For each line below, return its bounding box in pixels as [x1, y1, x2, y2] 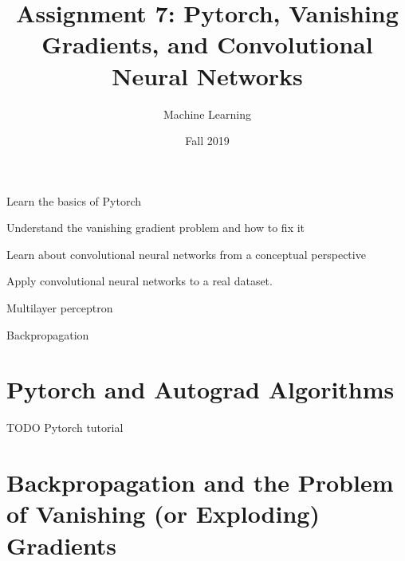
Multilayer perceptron [6, 300, 113, 316]
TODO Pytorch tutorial [6, 419, 124, 436]
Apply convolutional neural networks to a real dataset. [6, 273, 273, 289]
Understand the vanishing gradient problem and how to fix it [6, 219, 305, 236]
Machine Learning [163, 105, 251, 122]
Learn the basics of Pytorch [6, 192, 142, 209]
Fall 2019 [185, 132, 230, 149]
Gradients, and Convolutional [41, 28, 373, 61]
